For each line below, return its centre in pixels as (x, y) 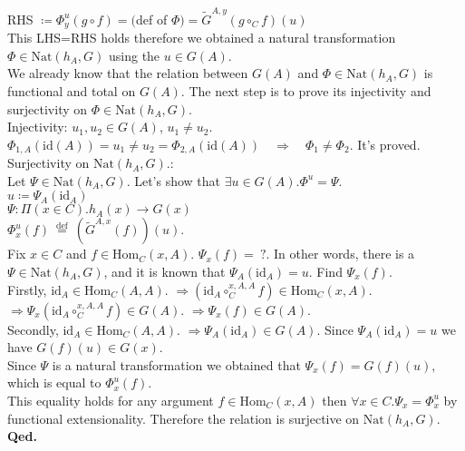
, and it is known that (165, 271)
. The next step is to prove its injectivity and (306, 90)
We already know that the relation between (128, 73)
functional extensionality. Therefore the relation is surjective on (184, 418)
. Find (325, 271)
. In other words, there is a (340, 254)
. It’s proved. (385, 144)
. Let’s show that (174, 180)
